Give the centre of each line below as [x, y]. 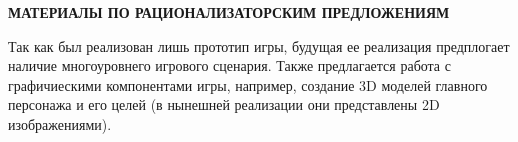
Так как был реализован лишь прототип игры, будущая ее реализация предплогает [259, 45]
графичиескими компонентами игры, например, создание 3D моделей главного [248, 84]
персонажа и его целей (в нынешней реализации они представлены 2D [224, 104]
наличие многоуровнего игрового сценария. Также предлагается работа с [229, 65]
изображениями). [60, 123]
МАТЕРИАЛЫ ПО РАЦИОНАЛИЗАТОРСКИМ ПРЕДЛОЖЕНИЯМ [229, 12]
